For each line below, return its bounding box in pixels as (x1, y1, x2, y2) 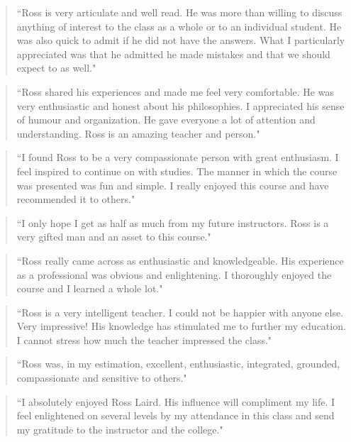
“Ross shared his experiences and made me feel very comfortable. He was (16, 84, 334, 99)
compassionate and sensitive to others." (16, 370, 187, 385)
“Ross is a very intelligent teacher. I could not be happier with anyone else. (16, 304, 344, 319)
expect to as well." (16, 60, 96, 75)
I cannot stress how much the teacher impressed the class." (16, 332, 272, 347)
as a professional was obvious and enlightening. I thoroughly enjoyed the (16, 267, 332, 282)
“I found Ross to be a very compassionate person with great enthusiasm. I (16, 150, 339, 165)
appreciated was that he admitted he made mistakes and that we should (16, 46, 330, 61)
